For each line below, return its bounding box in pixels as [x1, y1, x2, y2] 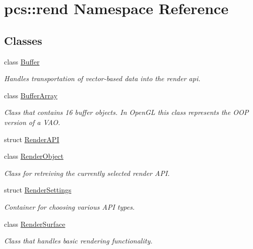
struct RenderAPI [4, 134, 59, 144]
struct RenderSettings [4, 184, 72, 195]
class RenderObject [4, 151, 64, 161]
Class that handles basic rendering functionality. [4, 235, 153, 246]
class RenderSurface [4, 218, 66, 229]
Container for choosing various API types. [4, 201, 135, 212]
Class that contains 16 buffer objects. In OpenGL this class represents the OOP [4, 107, 249, 117]
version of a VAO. [4, 116, 60, 127]
